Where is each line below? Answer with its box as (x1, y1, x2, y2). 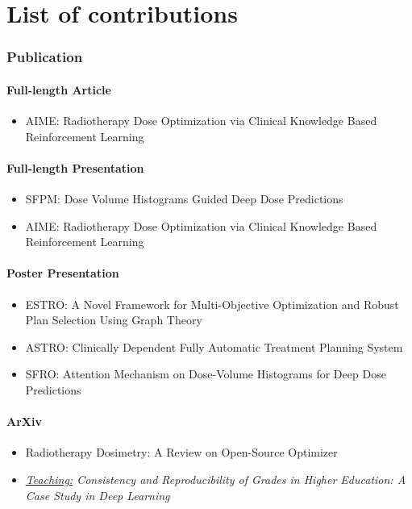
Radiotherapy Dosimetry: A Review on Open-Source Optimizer (25, 444, 338, 461)
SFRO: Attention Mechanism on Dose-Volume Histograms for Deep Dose (25, 365, 386, 382)
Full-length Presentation (6, 159, 144, 176)
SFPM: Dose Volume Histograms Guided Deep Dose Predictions (25, 190, 343, 207)
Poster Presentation (6, 265, 119, 282)
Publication (6, 47, 83, 67)
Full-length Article (6, 81, 111, 98)
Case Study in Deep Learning (25, 486, 170, 503)
